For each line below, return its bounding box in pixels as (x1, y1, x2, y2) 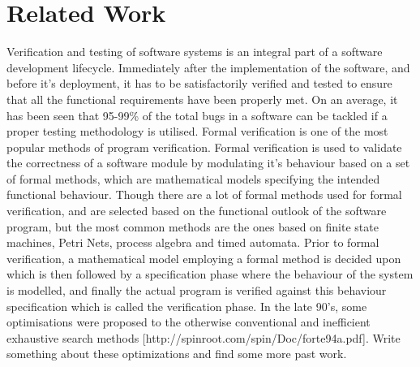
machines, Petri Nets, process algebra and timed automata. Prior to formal (6, 234, 379, 251)
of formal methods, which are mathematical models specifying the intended (6, 170, 380, 187)
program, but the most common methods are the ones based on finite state (6, 218, 379, 235)
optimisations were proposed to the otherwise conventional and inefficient (6, 313, 371, 330)
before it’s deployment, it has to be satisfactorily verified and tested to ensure (6, 75, 392, 92)
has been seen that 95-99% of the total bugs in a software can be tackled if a (6, 106, 388, 123)
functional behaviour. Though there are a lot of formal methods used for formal (6, 186, 402, 203)
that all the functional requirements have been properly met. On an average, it (6, 90, 398, 107)
